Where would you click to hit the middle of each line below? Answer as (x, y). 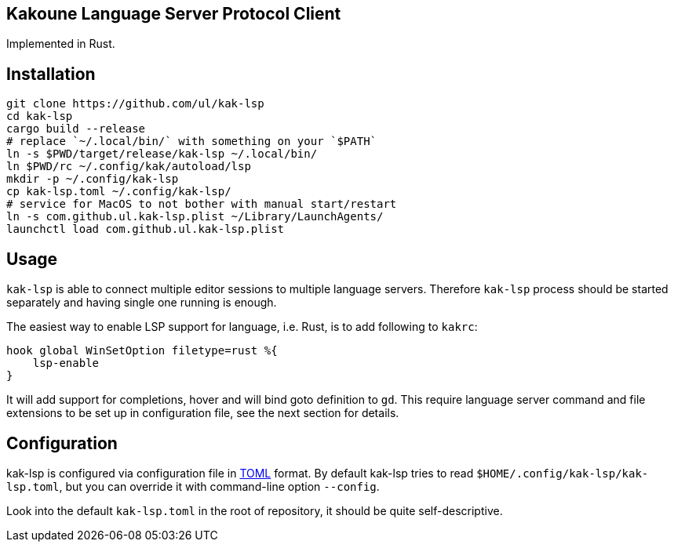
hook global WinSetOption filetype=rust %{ (142, 351)
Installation (51, 74)
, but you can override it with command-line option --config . (219, 486)
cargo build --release (76, 129)
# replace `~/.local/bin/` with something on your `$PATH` (192, 142)
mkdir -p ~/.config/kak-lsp (93, 179)
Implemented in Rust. (61, 44)
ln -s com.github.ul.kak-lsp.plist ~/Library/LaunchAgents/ (195, 217)
